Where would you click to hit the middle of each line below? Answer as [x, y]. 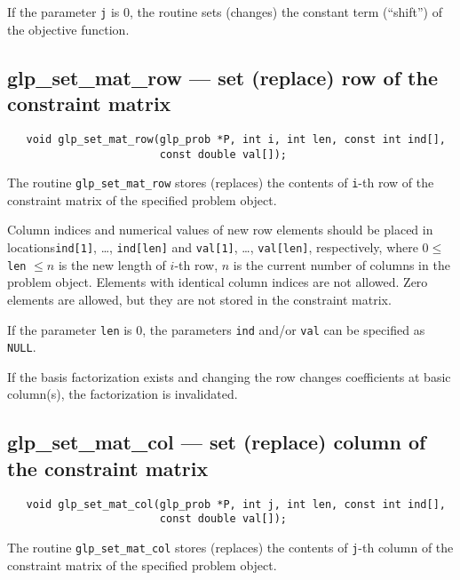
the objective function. [68, 29]
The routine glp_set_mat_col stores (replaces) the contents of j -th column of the [230, 547]
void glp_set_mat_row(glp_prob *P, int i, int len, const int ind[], [236, 139]
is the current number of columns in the [341, 264]
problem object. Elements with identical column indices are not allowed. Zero [218, 282]
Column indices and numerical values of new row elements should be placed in [220, 230]
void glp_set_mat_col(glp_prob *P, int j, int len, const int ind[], [236, 504]
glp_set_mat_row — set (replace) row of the [222, 77]
